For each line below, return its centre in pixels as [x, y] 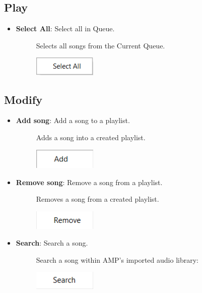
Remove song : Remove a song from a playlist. [89, 182]
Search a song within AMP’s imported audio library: [117, 259]
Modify [23, 99]
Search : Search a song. [52, 243]
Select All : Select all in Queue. [65, 28]
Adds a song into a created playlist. [91, 137]
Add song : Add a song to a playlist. [73, 120]
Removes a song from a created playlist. [97, 199]
